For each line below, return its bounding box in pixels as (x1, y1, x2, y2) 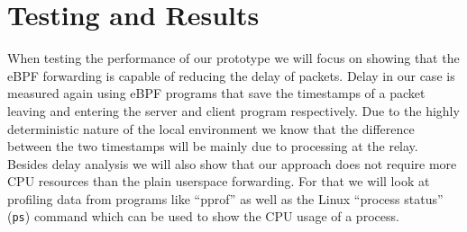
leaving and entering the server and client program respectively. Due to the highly (7, 101, 460, 120)
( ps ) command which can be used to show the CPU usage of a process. (7, 207, 399, 226)
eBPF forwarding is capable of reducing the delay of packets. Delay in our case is (7, 66, 455, 85)
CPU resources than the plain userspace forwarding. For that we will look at (7, 172, 430, 191)
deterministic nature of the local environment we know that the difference (7, 119, 415, 138)
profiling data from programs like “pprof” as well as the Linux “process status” (7, 189, 444, 208)
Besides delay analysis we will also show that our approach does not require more (7, 154, 457, 173)
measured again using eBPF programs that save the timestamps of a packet (7, 84, 426, 103)
